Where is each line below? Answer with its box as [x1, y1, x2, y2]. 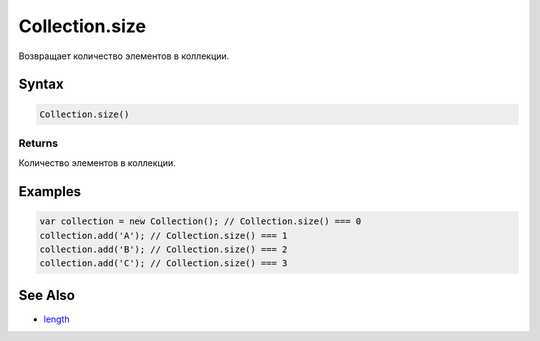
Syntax [18, 76, 64, 93]
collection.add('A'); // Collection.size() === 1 [39, 230, 288, 241]
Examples [18, 183, 82, 200]
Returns [18, 136, 59, 150]
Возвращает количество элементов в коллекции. [18, 50, 230, 62]
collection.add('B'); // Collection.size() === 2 [39, 244, 288, 255]
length [43, 313, 70, 325]
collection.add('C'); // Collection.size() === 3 [39, 258, 288, 269]
